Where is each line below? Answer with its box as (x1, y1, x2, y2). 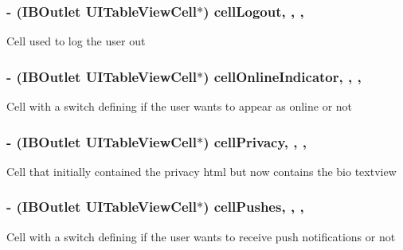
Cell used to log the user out (6, 33, 146, 49)
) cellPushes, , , (203, 197, 304, 217)
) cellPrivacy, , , (203, 131, 307, 151)
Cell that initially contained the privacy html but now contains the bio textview (6, 162, 397, 179)
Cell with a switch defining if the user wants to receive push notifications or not (6, 228, 396, 244)
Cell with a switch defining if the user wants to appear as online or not (6, 98, 353, 115)
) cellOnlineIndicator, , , (203, 66, 362, 86)
